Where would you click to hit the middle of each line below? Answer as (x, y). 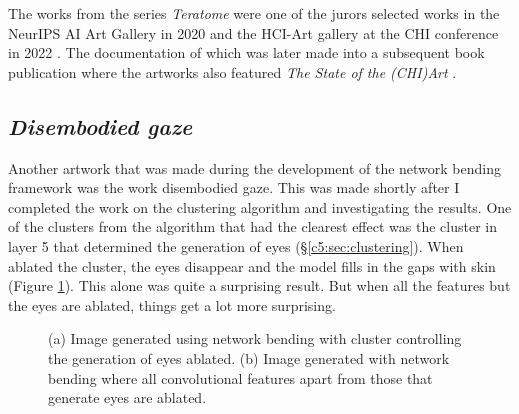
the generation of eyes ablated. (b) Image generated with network (249, 357)
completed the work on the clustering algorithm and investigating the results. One (260, 206)
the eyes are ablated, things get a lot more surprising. (172, 304)
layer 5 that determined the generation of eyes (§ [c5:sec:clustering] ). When (236, 245)
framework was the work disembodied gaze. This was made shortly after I (234, 187)
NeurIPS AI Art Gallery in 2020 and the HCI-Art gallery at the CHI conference (253, 32)
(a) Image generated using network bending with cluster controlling (255, 338)
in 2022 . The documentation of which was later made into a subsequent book (246, 52)
